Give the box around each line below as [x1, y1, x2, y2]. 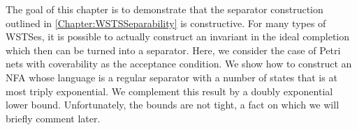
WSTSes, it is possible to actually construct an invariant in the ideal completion [6, 29, 350, 44]
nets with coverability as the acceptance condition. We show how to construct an [6, 56, 352, 71]
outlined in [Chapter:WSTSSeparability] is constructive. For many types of [6, 15, 326, 30]
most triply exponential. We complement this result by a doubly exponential [6, 83, 333, 98]
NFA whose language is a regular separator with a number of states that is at [6, 70, 337, 84]
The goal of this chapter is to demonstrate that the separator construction [6, 2, 323, 16]
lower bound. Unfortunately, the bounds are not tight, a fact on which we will [6, 97, 340, 112]
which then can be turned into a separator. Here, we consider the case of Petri [6, 42, 341, 57]
